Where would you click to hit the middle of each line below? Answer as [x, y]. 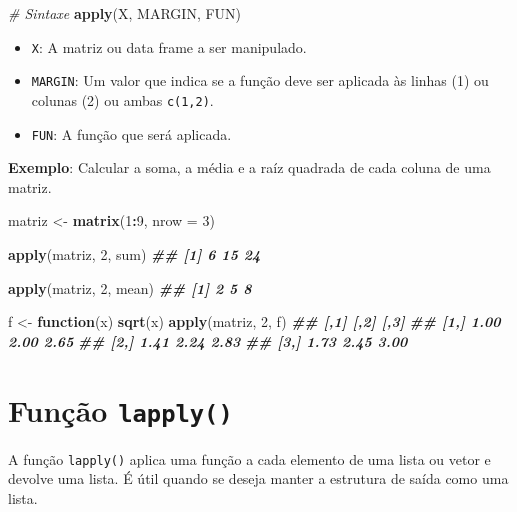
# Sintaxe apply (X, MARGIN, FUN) [125, 13]
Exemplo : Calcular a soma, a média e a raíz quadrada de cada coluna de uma [249, 167]
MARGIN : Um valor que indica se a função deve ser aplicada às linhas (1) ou [260, 80]
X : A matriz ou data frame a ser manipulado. [169, 46]
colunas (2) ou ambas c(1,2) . [122, 99]
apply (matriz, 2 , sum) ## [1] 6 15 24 [134, 254]
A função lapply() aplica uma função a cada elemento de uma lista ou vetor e [249, 458]
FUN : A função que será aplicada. [131, 133]
